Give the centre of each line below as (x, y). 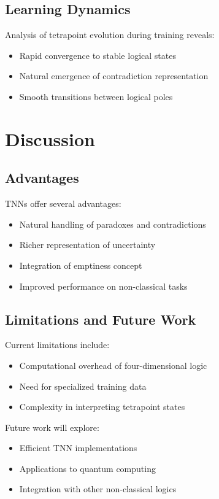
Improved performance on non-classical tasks (103, 286)
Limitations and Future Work (101, 319)
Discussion (50, 138)
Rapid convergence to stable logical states (98, 55)
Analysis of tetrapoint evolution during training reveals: (110, 35)
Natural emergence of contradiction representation (114, 76)
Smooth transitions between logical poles (96, 96)
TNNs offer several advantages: (63, 203)
